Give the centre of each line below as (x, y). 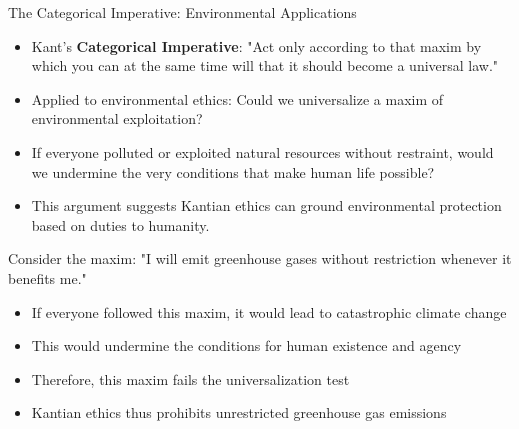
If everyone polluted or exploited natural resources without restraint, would (262, 151)
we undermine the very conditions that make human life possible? (233, 171)
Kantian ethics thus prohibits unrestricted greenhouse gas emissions (239, 412)
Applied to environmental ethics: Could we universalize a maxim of (237, 98)
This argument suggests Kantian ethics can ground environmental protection (266, 205)
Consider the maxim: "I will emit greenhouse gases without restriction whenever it (260, 258)
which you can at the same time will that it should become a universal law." (265, 65)
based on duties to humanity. (120, 224)
